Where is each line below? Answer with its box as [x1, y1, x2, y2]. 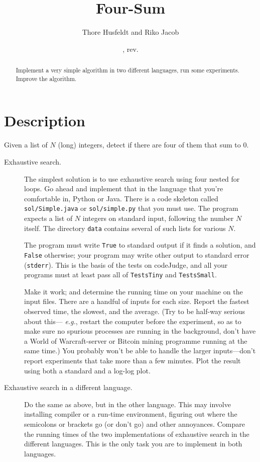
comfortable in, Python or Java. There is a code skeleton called [24, 193, 218, 203]
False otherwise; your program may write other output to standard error [24, 249, 249, 260]
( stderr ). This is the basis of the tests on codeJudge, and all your [24, 259, 228, 270]
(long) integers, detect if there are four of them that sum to [58, 139, 241, 150]
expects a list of [24, 212, 73, 223]
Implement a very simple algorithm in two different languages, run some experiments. [16, 66, 239, 74]
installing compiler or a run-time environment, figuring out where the [24, 409, 237, 419]
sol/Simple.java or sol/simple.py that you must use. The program [24, 203, 238, 213]
